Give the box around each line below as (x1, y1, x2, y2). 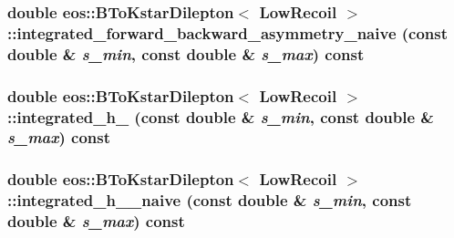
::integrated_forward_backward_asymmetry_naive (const (7, 21, 449, 44)
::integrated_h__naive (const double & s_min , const (7, 189, 412, 212)
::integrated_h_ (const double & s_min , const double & (7, 105, 434, 128)
